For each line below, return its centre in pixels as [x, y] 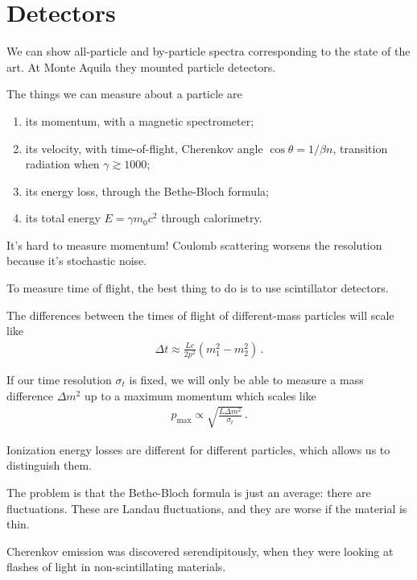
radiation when [62, 164]
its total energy [63, 218]
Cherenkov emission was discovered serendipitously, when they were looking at [200, 551]
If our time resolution [59, 380]
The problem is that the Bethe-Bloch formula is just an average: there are [189, 492]
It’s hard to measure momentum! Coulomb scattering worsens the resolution [194, 244]
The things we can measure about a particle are [124, 94]
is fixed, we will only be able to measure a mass [246, 380]
